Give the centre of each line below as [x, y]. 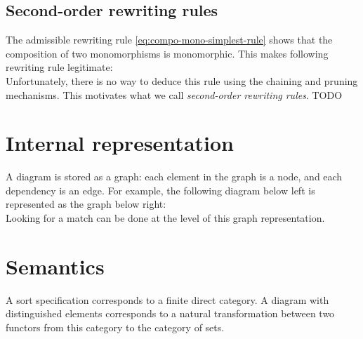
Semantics [55, 266]
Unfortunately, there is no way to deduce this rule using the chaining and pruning [182, 80]
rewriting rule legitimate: [59, 67]
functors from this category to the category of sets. [115, 327]
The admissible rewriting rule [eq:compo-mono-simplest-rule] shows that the [169, 40]
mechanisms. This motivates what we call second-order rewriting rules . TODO [174, 94]
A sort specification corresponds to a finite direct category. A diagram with [167, 299]
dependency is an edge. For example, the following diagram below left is [160, 190]
